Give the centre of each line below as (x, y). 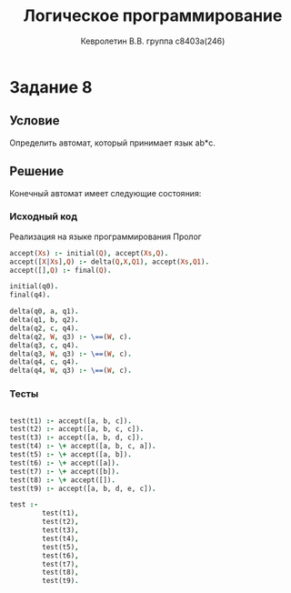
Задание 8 (51, 87)
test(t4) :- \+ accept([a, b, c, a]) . (83, 447)
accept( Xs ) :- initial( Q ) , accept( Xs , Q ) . (89, 253)
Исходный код (44, 216)
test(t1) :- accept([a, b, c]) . (70, 421)
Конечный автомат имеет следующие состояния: (105, 193)
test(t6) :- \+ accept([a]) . (65, 463)
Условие (35, 121)
